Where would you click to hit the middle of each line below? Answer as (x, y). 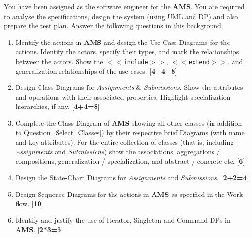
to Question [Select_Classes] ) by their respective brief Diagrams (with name (130, 132)
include (136, 62)
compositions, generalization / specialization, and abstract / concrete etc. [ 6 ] (130, 161)
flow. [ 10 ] (29, 204)
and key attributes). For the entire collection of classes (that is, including (125, 142)
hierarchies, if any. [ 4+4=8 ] (58, 106)
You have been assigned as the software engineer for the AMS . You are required (124, 6)
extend (199, 62)
